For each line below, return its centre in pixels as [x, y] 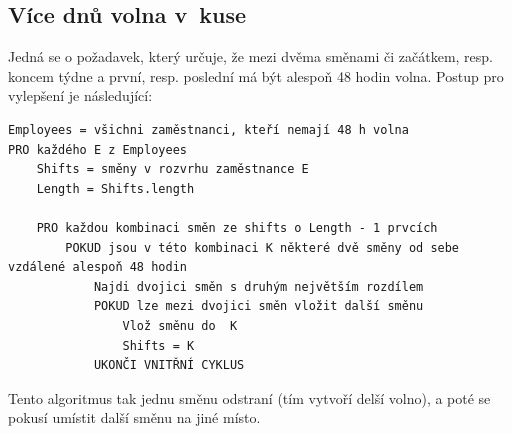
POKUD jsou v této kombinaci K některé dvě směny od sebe [262, 247]
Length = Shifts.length [115, 188]
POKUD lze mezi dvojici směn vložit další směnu [258, 306]
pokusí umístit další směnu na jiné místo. [134, 417]
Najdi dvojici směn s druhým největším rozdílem [258, 286]
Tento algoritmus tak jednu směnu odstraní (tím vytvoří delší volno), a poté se [249, 397]
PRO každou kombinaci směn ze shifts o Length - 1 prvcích [237, 227]
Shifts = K [158, 345]
